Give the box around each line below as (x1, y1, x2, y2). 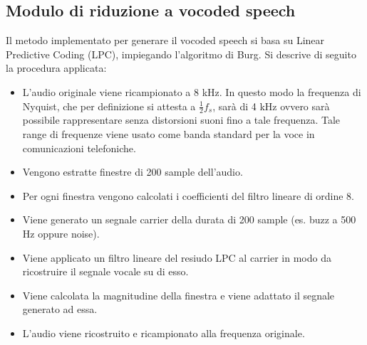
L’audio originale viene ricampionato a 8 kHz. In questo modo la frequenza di (22, 84, 361, 99)
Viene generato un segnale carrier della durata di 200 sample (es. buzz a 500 (22, 212, 356, 227)
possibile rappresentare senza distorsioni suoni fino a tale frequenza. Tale (22, 112, 341, 127)
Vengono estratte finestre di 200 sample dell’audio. (22, 164, 243, 179)
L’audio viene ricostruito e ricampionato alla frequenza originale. (22, 325, 305, 340)
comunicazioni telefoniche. (22, 140, 136, 155)
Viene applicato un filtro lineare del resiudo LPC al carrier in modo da (22, 250, 331, 265)
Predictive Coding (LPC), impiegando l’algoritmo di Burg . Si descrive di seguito (6, 46, 356, 61)
